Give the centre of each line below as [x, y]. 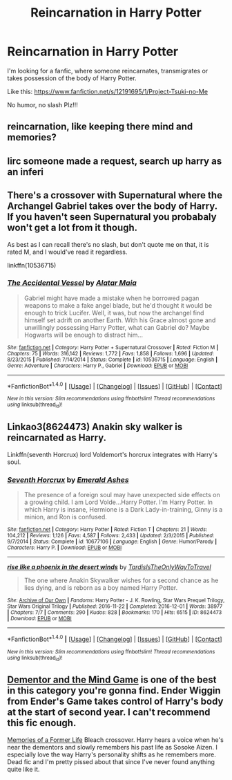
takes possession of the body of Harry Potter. [72, 78]
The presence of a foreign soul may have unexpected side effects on [122, 494]
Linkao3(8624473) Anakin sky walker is [95, 427]
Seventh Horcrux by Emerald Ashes [68, 480]
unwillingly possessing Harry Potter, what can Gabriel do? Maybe [117, 327]
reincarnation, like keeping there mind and [100, 127]
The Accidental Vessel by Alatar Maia [72, 283]
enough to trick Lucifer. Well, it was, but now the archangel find [114, 313]
